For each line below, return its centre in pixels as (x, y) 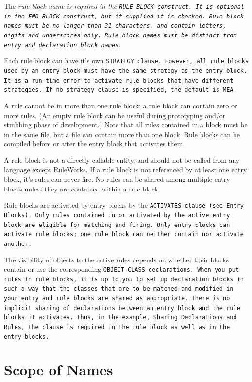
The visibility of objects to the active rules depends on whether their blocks (117, 259)
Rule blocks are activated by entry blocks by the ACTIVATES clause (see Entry (124, 205)
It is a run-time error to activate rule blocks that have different (119, 80)
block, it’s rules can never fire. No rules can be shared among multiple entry (117, 179)
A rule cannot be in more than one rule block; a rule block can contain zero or (121, 105)
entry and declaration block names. (63, 45)
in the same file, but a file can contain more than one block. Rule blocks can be (122, 134)
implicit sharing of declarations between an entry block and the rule (122, 308)
